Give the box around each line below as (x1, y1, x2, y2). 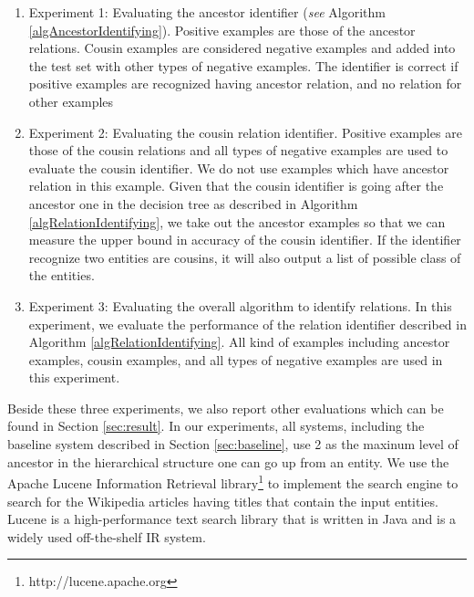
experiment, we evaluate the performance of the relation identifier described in (28, 314, 467, 333)
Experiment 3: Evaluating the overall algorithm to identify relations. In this (28, 296, 452, 315)
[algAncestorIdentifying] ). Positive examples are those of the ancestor (28, 20, 416, 39)
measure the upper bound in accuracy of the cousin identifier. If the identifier (28, 230, 461, 249)
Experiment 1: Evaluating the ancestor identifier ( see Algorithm (28, 3, 386, 21)
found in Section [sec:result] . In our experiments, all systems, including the (7, 416, 425, 435)
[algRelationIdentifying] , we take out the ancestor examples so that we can (28, 212, 446, 231)
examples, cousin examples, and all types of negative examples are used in (28, 350, 443, 369)
